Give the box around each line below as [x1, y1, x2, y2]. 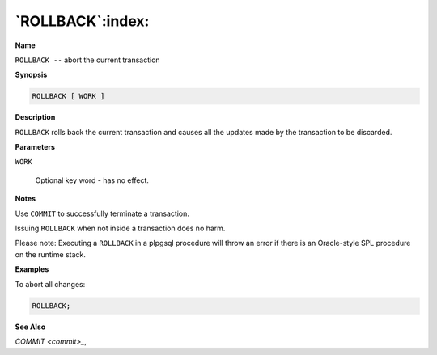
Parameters [15, 142, 56, 152]
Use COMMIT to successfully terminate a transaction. [15, 209, 190, 218]
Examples [15, 264, 49, 274]
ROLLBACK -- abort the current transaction [15, 55, 161, 65]
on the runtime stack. [15, 249, 87, 259]
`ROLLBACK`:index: [15, 12, 150, 30]
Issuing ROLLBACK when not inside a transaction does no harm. [15, 223, 226, 234]
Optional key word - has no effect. [35, 175, 150, 185]
